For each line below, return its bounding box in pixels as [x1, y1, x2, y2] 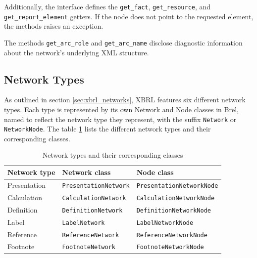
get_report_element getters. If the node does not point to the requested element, [4, 11, 254, 21]
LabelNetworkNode [136, 219, 194, 226]
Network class [62, 167, 111, 177]
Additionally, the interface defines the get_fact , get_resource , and [4, 1, 211, 11]
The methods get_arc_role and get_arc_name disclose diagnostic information [4, 37, 243, 47]
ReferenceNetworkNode [136, 231, 207, 239]
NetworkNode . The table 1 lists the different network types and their [4, 124, 211, 134]
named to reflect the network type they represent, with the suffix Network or [4, 114, 237, 124]
